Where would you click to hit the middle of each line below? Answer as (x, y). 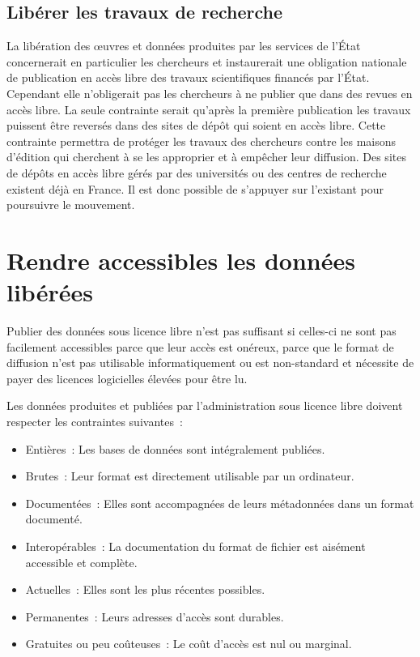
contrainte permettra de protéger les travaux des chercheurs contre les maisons (202, 141)
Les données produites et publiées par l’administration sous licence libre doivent (205, 405)
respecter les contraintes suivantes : (95, 422)
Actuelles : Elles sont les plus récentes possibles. (145, 589)
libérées (50, 292)
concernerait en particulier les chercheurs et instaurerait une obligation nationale (207, 61)
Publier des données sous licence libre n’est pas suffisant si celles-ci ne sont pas (202, 331)
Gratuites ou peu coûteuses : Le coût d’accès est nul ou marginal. (189, 644)
